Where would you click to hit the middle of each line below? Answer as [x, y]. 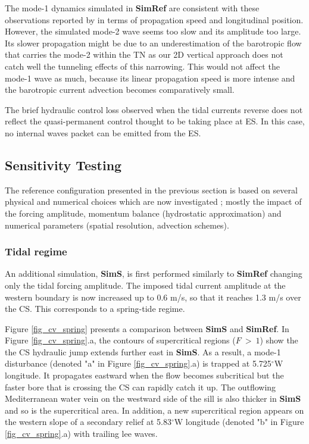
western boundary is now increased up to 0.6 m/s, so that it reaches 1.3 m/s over [153, 297]
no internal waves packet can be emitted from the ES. [103, 132]
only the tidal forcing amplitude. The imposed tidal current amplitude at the [145, 285]
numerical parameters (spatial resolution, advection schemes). [117, 225]
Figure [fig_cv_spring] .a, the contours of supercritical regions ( [120, 340]
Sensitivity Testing [63, 165]
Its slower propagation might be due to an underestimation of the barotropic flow [153, 43]
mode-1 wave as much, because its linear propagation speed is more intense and [150, 78]
